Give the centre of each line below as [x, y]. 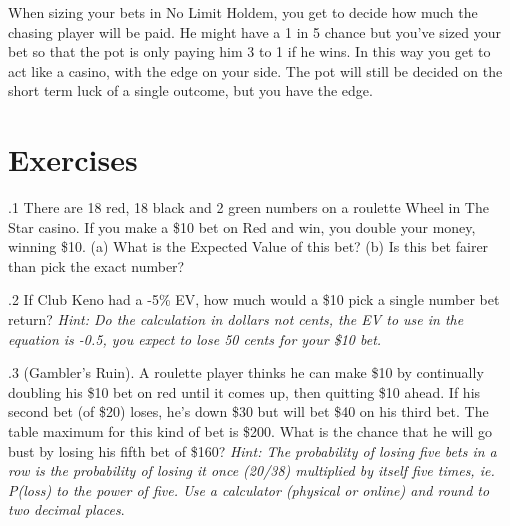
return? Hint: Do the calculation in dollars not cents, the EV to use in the [236, 319]
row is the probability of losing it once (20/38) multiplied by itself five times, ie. [251, 470]
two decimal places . [66, 509]
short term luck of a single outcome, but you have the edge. [190, 90]
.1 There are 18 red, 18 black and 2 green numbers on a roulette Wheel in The [248, 207]
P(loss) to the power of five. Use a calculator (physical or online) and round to [249, 489]
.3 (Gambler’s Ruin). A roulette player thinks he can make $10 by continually [246, 372]
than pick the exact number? [96, 265]
